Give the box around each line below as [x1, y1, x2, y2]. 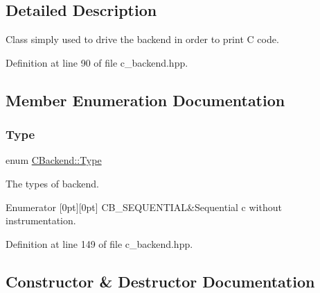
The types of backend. [6, 176, 100, 190]
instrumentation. [6, 213, 76, 228]
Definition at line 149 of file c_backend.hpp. [6, 236, 193, 251]
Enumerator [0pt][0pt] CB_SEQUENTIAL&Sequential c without [6, 199, 282, 214]
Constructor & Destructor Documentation [6, 270, 315, 292]
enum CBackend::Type [6, 153, 102, 167]
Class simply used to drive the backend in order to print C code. [6, 32, 279, 47]
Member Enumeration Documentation [6, 89, 285, 110]
